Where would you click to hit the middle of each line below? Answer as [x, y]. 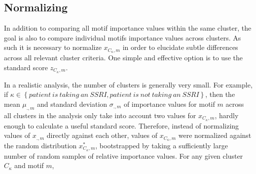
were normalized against [215, 135]
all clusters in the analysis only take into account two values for [100, 115]
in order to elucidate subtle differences [180, 47]
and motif [29, 165]
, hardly [227, 115]
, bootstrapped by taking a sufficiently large [162, 145]
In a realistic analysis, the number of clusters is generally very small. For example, [128, 84]
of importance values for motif [169, 104]
